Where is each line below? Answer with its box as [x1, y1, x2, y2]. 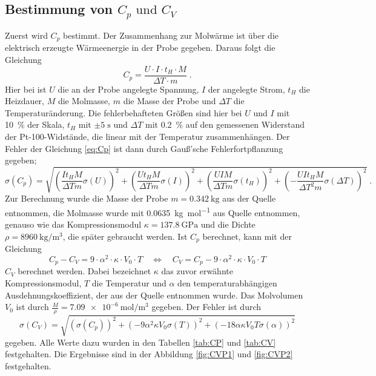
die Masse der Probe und [123, 94, 216, 107]
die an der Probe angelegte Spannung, [58, 82, 199, 95]
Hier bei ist [5, 82, 47, 95]
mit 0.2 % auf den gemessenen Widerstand [145, 118, 305, 131]
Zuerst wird [5, 28, 48, 41]
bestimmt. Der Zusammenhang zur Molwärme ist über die [63, 28, 279, 41]
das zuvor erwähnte [161, 265, 233, 277]
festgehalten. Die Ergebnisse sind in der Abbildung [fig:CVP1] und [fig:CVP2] [5, 348, 293, 360]
